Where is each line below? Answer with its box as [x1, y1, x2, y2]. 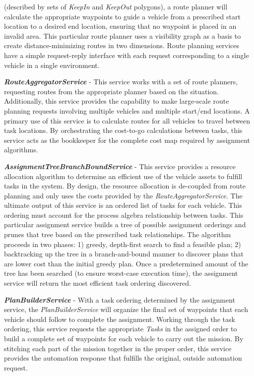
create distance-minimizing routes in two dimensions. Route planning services [4, 40, 240, 51]
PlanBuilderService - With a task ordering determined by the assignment [4, 294, 235, 305]
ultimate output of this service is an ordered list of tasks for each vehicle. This [4, 200, 242, 210]
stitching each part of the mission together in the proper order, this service [4, 343, 232, 353]
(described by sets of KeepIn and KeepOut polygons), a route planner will [4, 1, 228, 11]
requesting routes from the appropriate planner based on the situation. [4, 86, 219, 96]
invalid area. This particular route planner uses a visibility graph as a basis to [4, 30, 241, 41]
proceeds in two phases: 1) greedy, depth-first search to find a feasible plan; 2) [4, 239, 241, 249]
